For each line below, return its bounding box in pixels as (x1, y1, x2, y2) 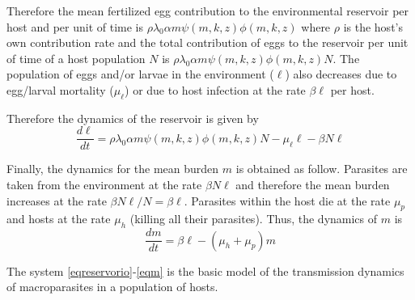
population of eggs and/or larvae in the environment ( (6, 65, 274, 82)
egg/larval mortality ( (6, 81, 114, 98)
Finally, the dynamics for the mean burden (6, 160, 219, 177)
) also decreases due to (285, 65, 397, 82)
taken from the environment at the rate (6, 176, 202, 193)
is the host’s (343, 18, 403, 35)
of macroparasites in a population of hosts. (6, 278, 218, 295)
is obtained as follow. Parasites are (235, 160, 408, 177)
